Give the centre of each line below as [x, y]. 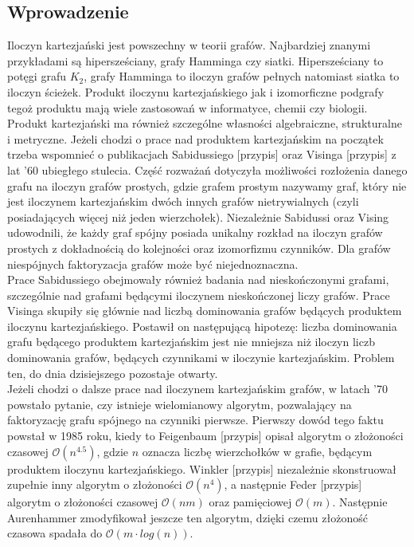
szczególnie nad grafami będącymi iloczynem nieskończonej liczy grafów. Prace [199, 295]
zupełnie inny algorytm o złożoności [95, 484]
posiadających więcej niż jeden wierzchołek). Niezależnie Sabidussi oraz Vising [198, 216]
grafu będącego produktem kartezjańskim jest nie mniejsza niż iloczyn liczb [191, 342]
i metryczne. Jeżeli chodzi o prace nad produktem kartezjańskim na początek [195, 138]
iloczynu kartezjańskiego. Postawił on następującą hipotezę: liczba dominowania [202, 326]
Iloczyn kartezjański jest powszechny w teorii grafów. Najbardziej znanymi [189, 45]
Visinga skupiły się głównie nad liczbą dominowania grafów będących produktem [205, 311]
